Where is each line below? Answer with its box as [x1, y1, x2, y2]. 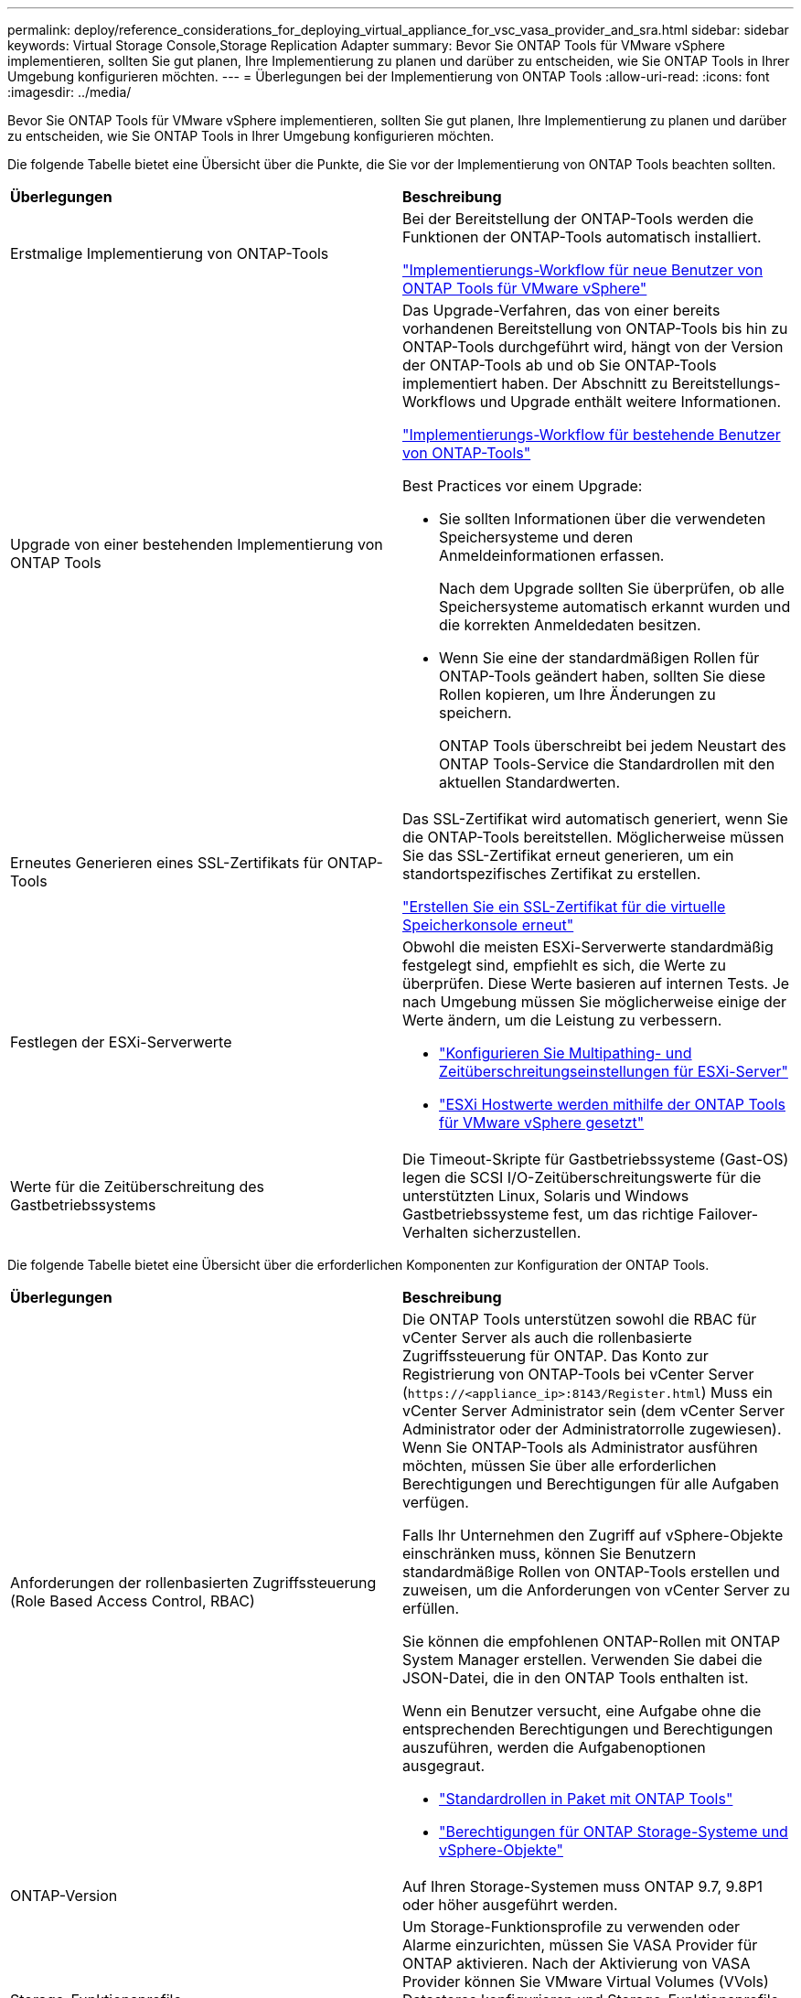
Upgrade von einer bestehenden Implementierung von [10, 535, 383, 553]
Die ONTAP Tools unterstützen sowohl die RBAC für [402, 1310, 757, 1328]
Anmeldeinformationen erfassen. [439, 546, 665, 564]
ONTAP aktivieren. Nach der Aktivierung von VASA [402, 1954, 751, 1972]
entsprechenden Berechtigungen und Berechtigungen [402, 1720, 774, 1738]
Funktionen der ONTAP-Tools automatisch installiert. [402, 228, 762, 246]
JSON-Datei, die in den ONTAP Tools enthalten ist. [402, 1669, 749, 1687]
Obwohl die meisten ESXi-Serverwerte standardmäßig [402, 938, 774, 956]
